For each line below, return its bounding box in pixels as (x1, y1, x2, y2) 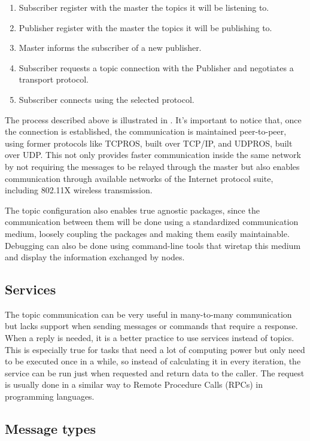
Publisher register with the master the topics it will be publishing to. (19, 21, 272, 34)
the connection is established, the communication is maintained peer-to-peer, (5, 125, 287, 138)
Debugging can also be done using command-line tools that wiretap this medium (5, 239, 301, 251)
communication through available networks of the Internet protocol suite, (5, 172, 273, 184)
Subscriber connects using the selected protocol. (19, 93, 194, 105)
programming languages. (5, 390, 95, 403)
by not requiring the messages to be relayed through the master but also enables (5, 160, 300, 172)
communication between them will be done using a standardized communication (5, 215, 299, 228)
